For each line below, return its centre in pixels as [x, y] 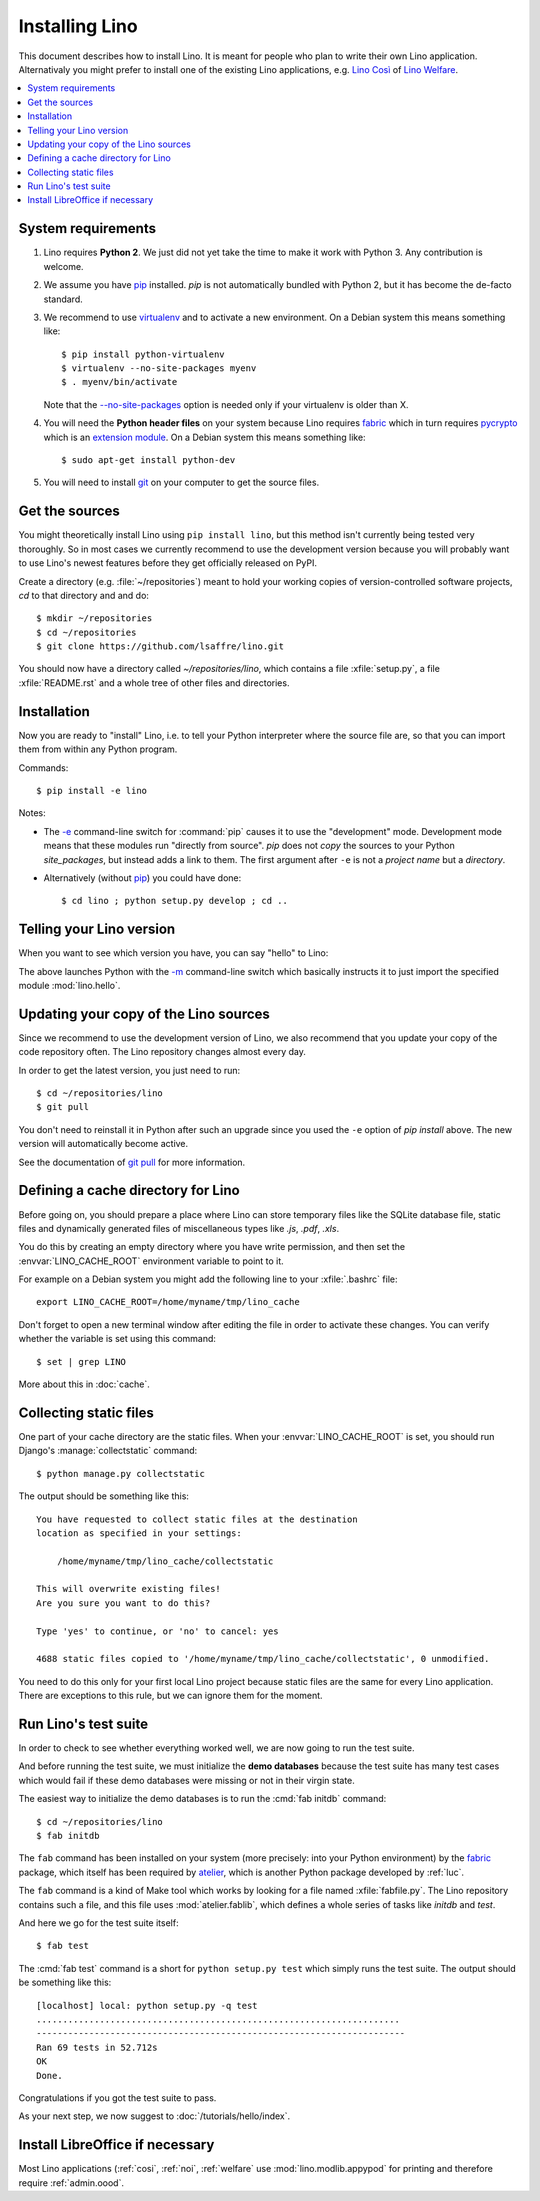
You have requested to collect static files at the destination [197, 1519]
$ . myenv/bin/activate [119, 382]
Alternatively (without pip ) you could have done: [142, 877]
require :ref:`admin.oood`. [71, 2182]
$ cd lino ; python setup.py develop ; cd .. [175, 901]
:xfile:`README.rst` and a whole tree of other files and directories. [154, 682]
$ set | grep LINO [81, 1361]
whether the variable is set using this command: [117, 1339]
